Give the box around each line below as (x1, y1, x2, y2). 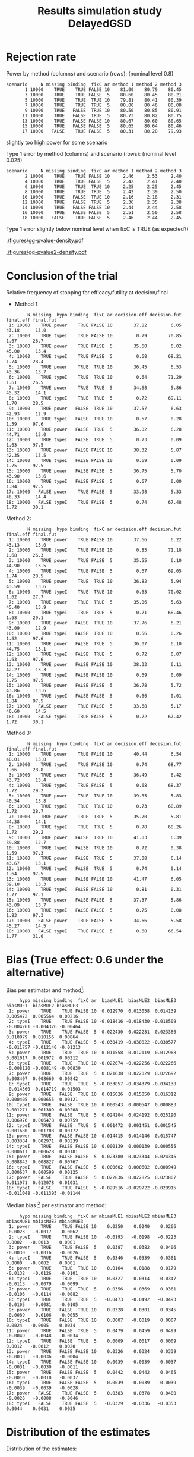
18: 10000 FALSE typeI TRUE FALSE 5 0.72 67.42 (6, 714, 182, 720)
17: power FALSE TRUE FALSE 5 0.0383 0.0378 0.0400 (6, 1390, 177, 1396)
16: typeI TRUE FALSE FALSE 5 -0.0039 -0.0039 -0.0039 (6, 1380, 177, 1386)
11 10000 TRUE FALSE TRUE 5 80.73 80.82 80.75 (21, 112, 182, 118)
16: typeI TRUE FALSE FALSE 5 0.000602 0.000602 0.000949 (6, 1164, 177, 1170)
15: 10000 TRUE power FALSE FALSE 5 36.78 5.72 (6, 682, 182, 688)
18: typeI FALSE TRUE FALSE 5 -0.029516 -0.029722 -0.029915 (6, 1185, 177, 1191)
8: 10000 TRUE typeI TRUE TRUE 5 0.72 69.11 (8, 395, 182, 401)
